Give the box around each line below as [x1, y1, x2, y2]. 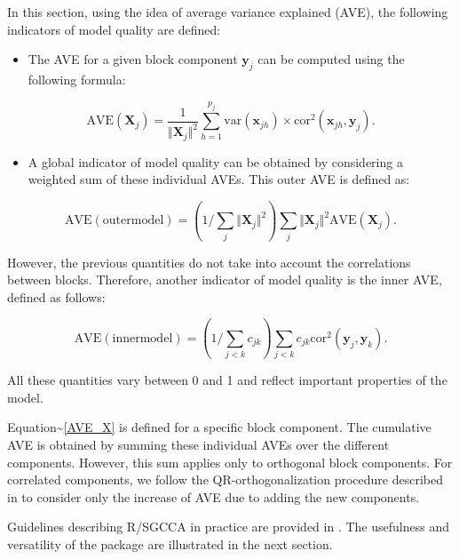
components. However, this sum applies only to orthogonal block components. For [7, 452, 453, 471]
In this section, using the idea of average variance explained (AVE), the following [7, 3, 448, 20]
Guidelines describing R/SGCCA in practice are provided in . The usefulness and [7, 517, 449, 536]
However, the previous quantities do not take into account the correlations [7, 252, 411, 271]
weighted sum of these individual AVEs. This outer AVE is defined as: [28, 170, 410, 188]
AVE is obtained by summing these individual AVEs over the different [7, 435, 390, 453]
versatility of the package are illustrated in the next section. [7, 534, 333, 553]
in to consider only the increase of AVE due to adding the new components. [7, 487, 420, 506]
